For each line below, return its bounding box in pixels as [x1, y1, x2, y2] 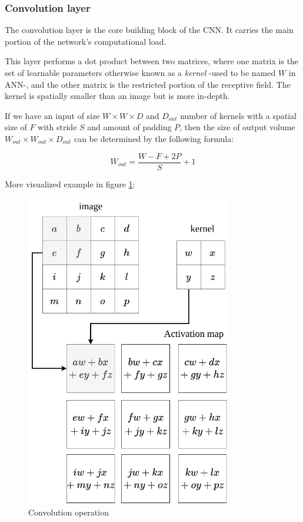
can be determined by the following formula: [74, 132, 234, 144]
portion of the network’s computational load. [5, 35, 167, 47]
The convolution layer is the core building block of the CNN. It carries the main [5, 24, 294, 36]
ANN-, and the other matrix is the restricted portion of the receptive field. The [5, 78, 291, 90]
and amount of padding [87, 121, 172, 133]
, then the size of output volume [179, 121, 295, 133]
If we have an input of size [5, 109, 100, 121]
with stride [38, 121, 77, 133]
